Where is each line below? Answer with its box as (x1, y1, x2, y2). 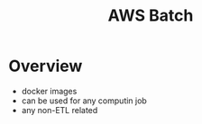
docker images (21, 85, 78, 96)
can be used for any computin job (21, 95, 148, 106)
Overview (8, 56, 83, 76)
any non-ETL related (21, 104, 98, 115)
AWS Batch (107, 5, 194, 26)
